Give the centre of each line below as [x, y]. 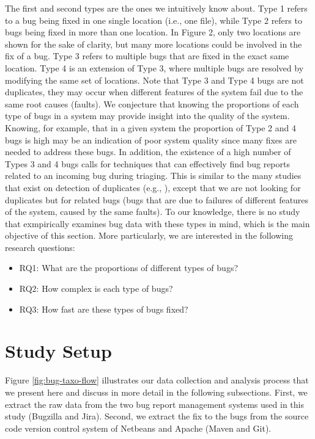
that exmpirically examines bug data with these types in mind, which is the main [157, 223]
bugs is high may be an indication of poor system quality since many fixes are [151, 140]
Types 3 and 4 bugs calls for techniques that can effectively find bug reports [147, 163]
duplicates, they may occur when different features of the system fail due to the [154, 92]
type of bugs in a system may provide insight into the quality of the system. [147, 116]
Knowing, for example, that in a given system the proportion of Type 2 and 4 [150, 127]
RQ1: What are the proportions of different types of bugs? [129, 268]
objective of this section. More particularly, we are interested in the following [149, 235]
